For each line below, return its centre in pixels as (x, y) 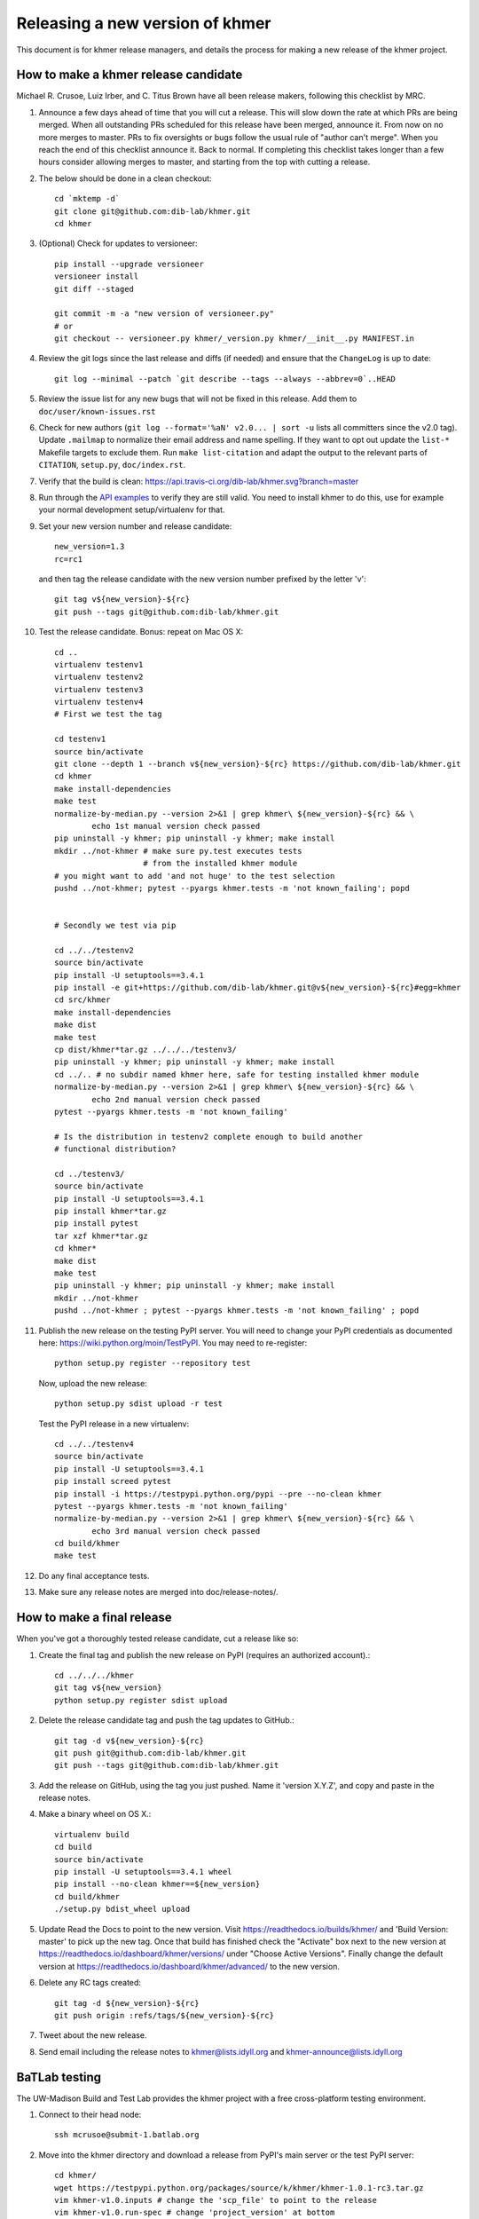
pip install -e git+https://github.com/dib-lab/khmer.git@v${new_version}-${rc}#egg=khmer (258, 988)
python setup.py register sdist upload (141, 1700)
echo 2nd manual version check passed (176, 1099)
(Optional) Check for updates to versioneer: (118, 243)
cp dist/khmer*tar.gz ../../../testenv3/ (145, 1050)
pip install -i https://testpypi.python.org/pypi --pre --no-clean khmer (218, 1494)
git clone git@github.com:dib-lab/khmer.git (153, 211)
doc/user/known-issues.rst (97, 411)
